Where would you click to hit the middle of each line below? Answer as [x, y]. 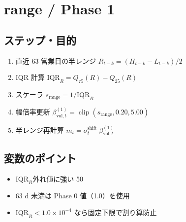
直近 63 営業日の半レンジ [56, 60]
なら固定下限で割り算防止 [115, 212]
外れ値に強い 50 [58, 178]
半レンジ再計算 [40, 129]
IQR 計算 [30, 77]
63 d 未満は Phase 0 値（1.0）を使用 [73, 196]
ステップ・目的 [40, 40]
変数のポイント [40, 158]
